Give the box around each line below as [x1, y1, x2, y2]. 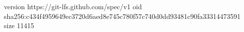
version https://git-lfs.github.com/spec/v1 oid [4, 1, 142, 11]
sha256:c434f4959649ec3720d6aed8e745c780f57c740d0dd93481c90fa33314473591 [4, 11, 241, 21]
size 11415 [4, 20, 34, 31]
